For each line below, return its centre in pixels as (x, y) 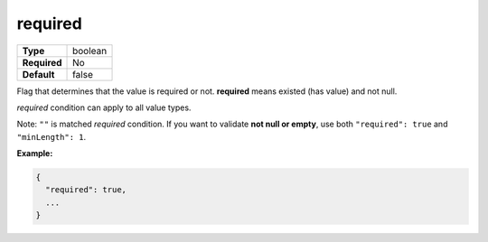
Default (38, 74)
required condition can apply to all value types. (104, 107)
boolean (90, 51)
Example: (35, 154)
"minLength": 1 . (52, 136)
